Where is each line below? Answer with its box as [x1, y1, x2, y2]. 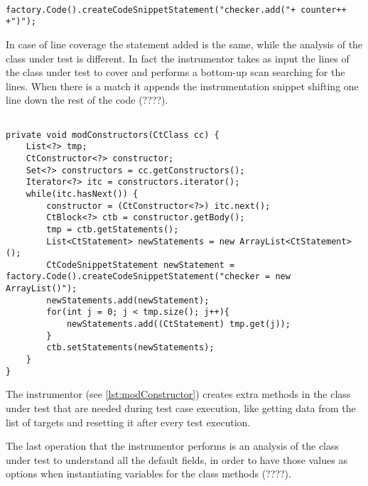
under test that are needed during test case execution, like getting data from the [6, 400, 356, 415]
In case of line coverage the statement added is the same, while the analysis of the [6, 36, 363, 51]
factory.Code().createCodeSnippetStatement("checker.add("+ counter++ [6, 4, 347, 15]
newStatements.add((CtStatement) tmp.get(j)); [66, 319, 291, 330]
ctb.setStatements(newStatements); [46, 342, 215, 353]
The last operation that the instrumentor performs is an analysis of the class [6, 438, 340, 453]
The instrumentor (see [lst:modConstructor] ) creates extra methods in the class [6, 387, 351, 401]
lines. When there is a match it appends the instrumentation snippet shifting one [6, 78, 359, 93]
